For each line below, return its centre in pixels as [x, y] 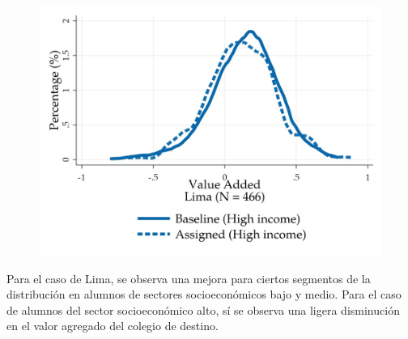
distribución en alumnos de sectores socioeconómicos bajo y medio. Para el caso [204, 294]
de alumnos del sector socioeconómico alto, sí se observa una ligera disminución [203, 309]
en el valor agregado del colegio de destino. [113, 326]
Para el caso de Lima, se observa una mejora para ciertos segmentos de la [189, 278]
